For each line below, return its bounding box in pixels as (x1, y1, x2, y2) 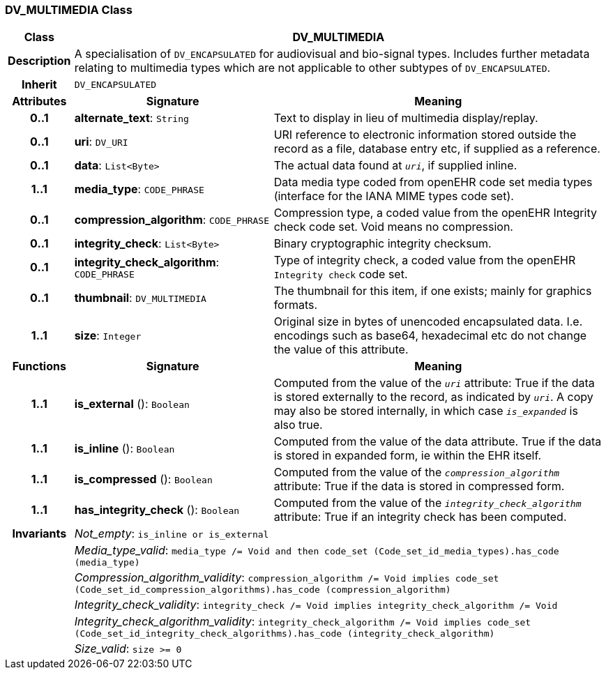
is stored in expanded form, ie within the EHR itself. (273, 448, 541, 463)
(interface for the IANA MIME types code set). (273, 189, 514, 204)
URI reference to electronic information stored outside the (273, 128, 577, 142)
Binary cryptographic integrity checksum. (273, 236, 492, 251)
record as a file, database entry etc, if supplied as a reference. (273, 142, 600, 156)
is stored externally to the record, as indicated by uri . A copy (273, 390, 593, 404)
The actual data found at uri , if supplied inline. (273, 158, 517, 173)
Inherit (21, 77, 57, 92)
